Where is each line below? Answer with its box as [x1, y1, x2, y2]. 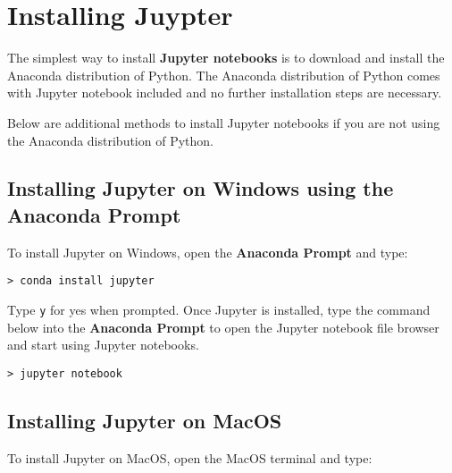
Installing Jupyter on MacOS [7, 406, 282, 434]
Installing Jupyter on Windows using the [7, 174, 394, 202]
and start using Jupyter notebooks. [7, 335, 199, 354]
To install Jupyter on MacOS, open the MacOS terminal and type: [7, 448, 372, 467]
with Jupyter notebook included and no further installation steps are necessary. [7, 83, 442, 102]
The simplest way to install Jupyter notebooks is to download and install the [7, 48, 445, 67]
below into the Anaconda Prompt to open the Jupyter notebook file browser [7, 317, 439, 336]
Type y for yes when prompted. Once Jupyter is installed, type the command [7, 300, 431, 318]
